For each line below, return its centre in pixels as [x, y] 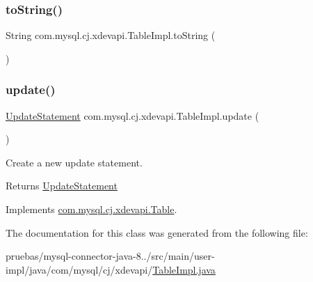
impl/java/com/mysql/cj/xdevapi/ [79, 269]
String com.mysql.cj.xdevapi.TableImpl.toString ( [111, 35]
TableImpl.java [184, 269]
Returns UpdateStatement [62, 186]
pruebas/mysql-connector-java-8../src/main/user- [110, 256]
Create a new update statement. [74, 162]
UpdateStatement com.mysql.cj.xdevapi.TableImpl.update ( [133, 115]
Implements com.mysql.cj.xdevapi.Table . [91, 209]
